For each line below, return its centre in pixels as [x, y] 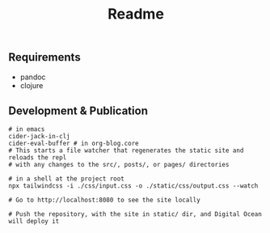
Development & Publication [78, 111]
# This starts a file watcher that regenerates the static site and [126, 150]
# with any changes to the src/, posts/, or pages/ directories [119, 165]
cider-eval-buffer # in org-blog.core [74, 144]
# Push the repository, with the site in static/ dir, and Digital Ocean [135, 214]
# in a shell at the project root [67, 179]
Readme [136, 14]
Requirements [44, 57]
